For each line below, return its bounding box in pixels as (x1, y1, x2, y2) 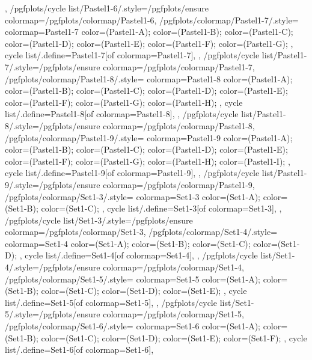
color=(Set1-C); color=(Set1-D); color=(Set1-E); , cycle (41, 284, 247, 297)
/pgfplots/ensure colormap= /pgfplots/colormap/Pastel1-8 (38, 119, 252, 132)
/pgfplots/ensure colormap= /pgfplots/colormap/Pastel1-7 (38, 60, 252, 73)
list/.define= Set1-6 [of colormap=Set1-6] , (5, 343, 154, 356)
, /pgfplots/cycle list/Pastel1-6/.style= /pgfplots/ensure (5, 2, 209, 14)
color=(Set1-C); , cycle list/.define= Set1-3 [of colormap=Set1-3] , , (41, 202, 282, 215)
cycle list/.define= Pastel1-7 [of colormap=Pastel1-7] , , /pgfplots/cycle (5, 49, 260, 61)
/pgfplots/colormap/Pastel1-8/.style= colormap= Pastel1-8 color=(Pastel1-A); (5, 72, 293, 85)
